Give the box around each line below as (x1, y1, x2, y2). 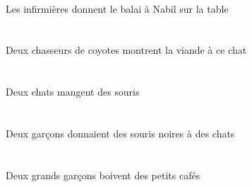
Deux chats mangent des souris (6, 84, 140, 99)
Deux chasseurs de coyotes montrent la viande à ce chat (6, 42, 247, 57)
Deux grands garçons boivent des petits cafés (6, 167, 200, 182)
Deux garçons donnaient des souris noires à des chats (6, 125, 235, 140)
